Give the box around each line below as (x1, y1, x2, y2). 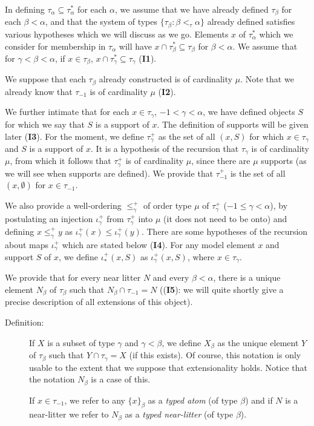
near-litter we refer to (29, 408, 109, 421)
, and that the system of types (45, 15, 158, 28)
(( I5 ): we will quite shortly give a (160, 283, 284, 295)
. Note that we (240, 73, 294, 85)
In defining (5, 3, 45, 15)
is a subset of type (47, 336, 115, 349)
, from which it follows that (10, 154, 111, 167)
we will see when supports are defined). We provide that (5, 166, 214, 179)
